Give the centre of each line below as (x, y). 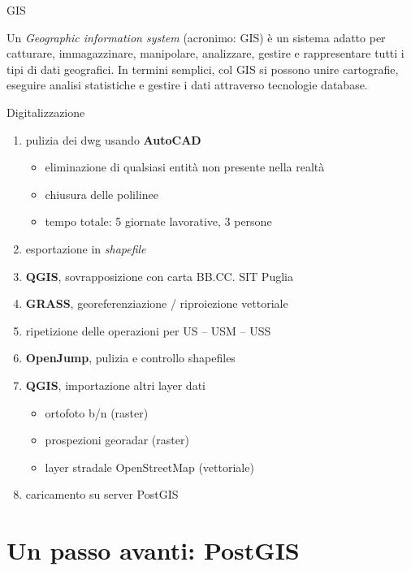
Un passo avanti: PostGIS (153, 550)
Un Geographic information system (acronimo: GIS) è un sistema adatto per (196, 37)
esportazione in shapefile (86, 248)
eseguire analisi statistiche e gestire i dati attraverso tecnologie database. (187, 85)
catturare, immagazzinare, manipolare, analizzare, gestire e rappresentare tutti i (205, 53)
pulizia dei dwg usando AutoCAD (113, 139)
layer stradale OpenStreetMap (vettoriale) (149, 467)
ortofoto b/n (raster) (97, 412)
